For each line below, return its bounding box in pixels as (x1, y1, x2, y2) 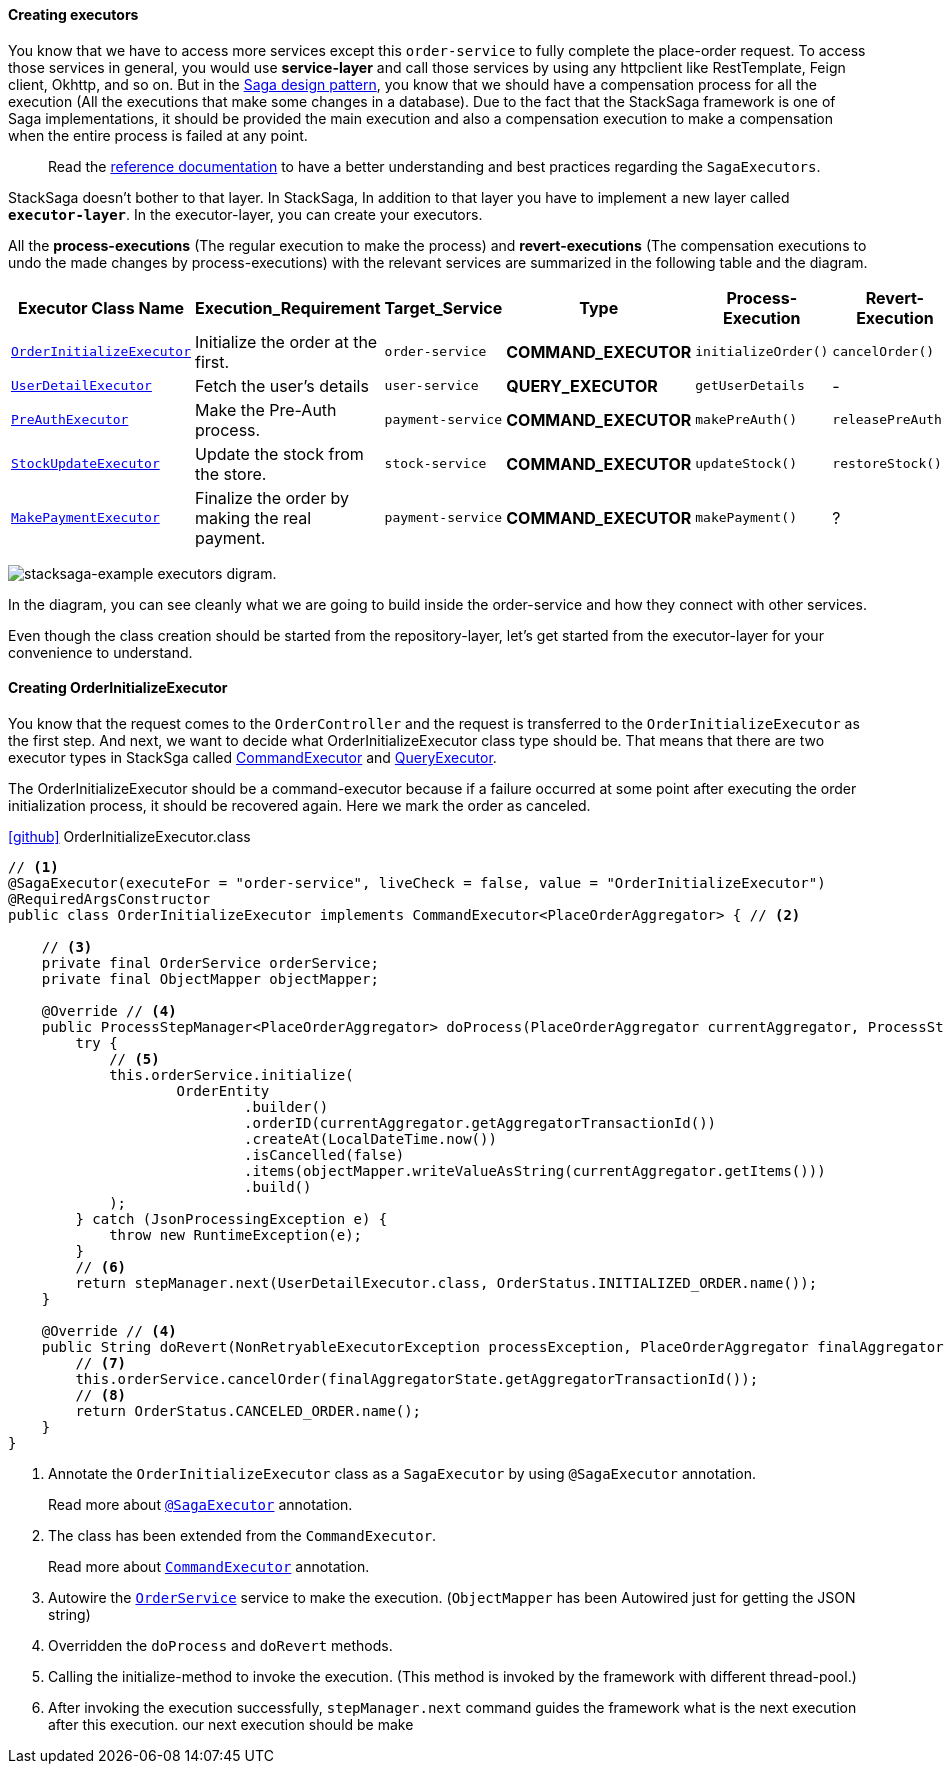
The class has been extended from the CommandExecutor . (48, 1526, 437, 1544)
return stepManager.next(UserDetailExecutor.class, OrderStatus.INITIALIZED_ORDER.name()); (75, 1274, 818, 1291)
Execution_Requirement (195, 297, 381, 318)
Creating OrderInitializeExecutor (8, 679, 228, 697)
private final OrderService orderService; (41, 954, 379, 971)
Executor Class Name (17, 297, 185, 318)
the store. (195, 463, 267, 484)
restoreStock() (832, 456, 942, 472)
